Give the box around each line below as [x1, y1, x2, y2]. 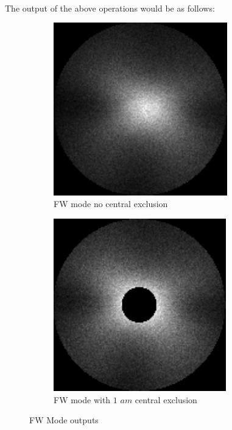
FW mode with [54, 393, 111, 406]
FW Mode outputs [29, 414, 99, 426]
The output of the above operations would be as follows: [5, 1, 215, 14]
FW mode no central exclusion [54, 197, 168, 210]
